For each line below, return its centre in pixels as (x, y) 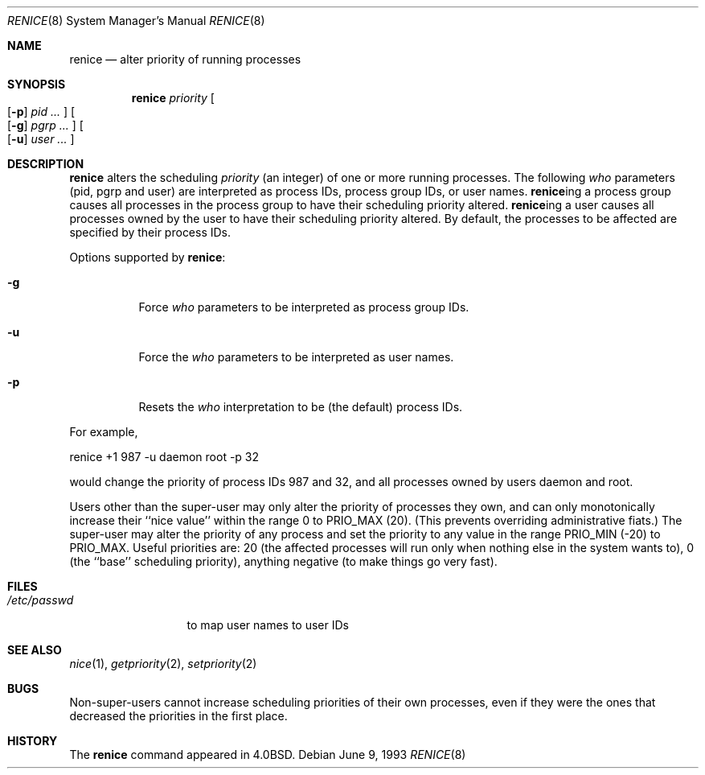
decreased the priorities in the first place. (178, 716)
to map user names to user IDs (268, 625)
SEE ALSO (35, 650)
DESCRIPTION (46, 164)
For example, (104, 432)
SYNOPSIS (37, 84)
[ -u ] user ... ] (41, 139)
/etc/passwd (41, 600)
